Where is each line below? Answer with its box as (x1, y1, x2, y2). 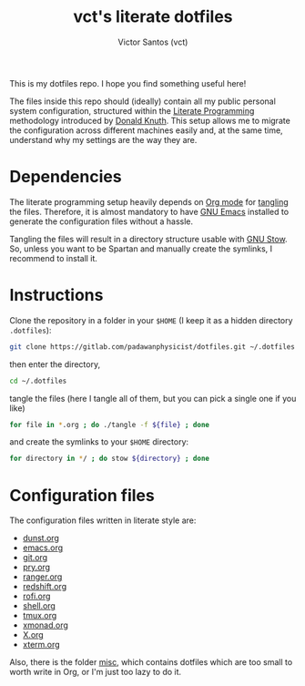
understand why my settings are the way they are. (9, 134, 198, 145)
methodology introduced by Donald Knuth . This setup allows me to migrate (9, 115, 291, 126)
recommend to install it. (9, 252, 98, 263)
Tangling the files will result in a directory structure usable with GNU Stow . (9, 233, 289, 244)
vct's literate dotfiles (72, 6, 234, 27)
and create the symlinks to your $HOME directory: (9, 436, 189, 447)
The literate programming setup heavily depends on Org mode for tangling (9, 196, 289, 207)
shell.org (22, 600, 56, 611)
